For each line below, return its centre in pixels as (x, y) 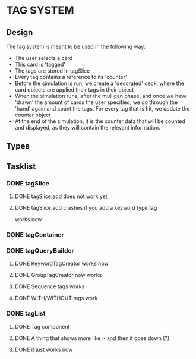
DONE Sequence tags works (50, 286)
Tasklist (21, 166)
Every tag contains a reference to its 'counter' (71, 77)
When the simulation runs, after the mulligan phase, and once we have (101, 96)
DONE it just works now (44, 349)
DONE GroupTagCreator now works (58, 275)
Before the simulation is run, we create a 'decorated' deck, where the (99, 83)
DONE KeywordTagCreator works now (61, 264)
